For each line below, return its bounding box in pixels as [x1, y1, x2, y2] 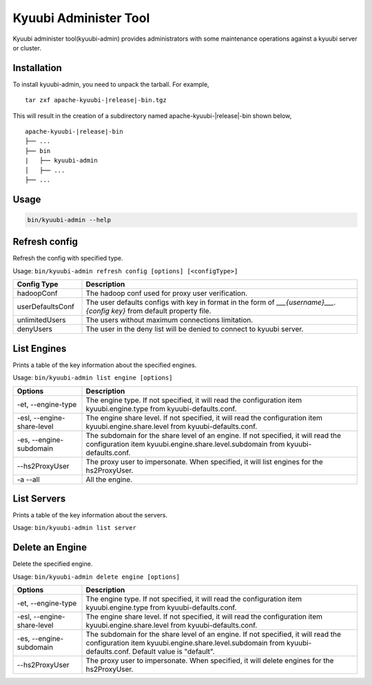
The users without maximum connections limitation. [85, 315, 254, 325]
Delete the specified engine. [12, 559, 93, 568]
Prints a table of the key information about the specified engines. [12, 361, 197, 369]
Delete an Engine [12, 542, 87, 553]
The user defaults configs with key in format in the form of [85, 297, 275, 307]
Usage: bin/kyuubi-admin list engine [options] [12, 373, 173, 382]
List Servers [12, 493, 66, 504]
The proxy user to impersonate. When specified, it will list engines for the [85, 457, 323, 466]
